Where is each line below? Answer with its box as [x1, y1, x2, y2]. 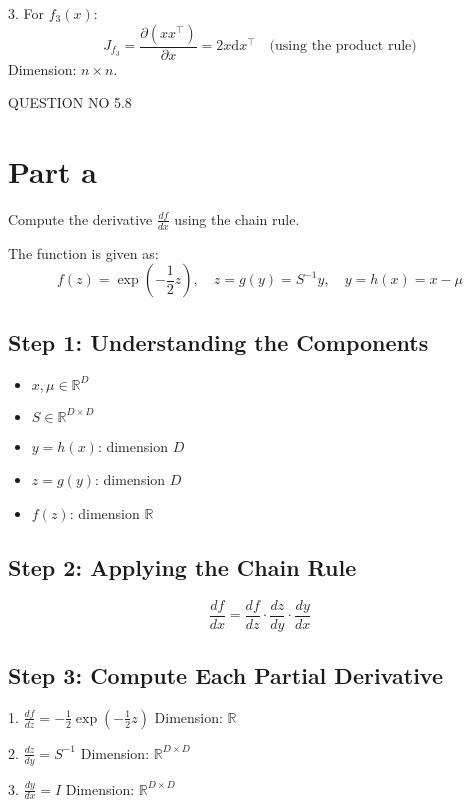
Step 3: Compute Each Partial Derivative [8, 660, 443, 690]
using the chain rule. [174, 208, 300, 229]
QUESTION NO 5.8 [8, 92, 132, 113]
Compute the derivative [8, 208, 153, 229]
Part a [8, 151, 97, 191]
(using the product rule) [269, 39, 417, 54]
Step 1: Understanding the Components [8, 326, 429, 357]
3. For [8, 3, 45, 23]
